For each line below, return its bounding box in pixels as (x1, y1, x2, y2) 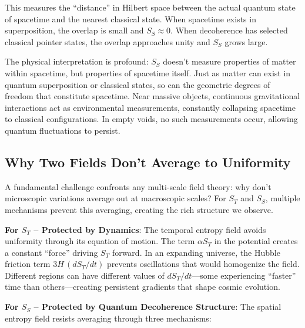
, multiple (265, 192, 300, 204)
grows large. (224, 35, 268, 48)
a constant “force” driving (5, 246, 98, 258)
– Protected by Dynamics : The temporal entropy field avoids (33, 223, 266, 235)
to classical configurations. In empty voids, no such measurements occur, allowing (5, 113, 298, 125)
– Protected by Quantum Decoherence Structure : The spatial (33, 300, 281, 313)
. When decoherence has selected (170, 24, 288, 36)
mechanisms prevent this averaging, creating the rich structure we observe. (5, 203, 273, 215)
